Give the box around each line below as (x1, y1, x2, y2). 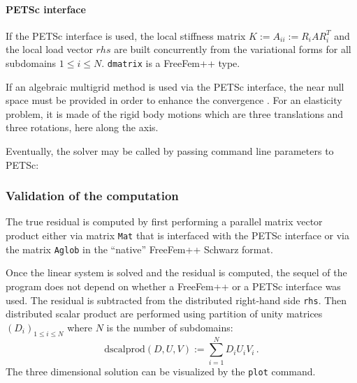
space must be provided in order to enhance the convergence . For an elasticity (6, 93, 342, 107)
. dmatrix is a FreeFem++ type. (101, 55, 240, 70)
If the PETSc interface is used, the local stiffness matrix (6, 28, 246, 43)
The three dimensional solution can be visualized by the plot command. (6, 363, 316, 378)
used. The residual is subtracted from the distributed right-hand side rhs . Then (6, 292, 347, 307)
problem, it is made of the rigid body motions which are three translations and (6, 106, 344, 121)
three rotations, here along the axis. (6, 120, 159, 135)
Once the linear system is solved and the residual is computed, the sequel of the (6, 265, 347, 280)
